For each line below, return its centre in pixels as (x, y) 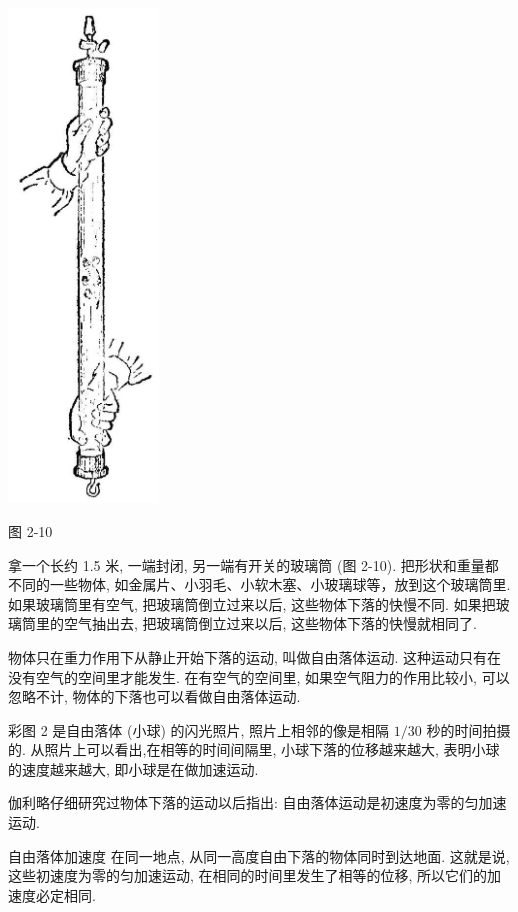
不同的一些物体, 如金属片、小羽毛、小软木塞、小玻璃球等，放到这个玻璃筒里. (259, 584)
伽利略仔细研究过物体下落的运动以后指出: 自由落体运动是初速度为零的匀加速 (257, 802)
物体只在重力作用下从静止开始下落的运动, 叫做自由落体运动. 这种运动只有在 (255, 656)
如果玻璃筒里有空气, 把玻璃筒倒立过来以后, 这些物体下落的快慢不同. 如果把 (252, 603)
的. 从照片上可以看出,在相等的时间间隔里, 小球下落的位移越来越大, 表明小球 (254, 749)
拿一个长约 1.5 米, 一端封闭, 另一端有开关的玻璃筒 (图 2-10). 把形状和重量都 (253, 564)
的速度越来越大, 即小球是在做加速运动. (133, 768)
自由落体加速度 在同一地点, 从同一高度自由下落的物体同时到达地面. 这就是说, (259, 855)
